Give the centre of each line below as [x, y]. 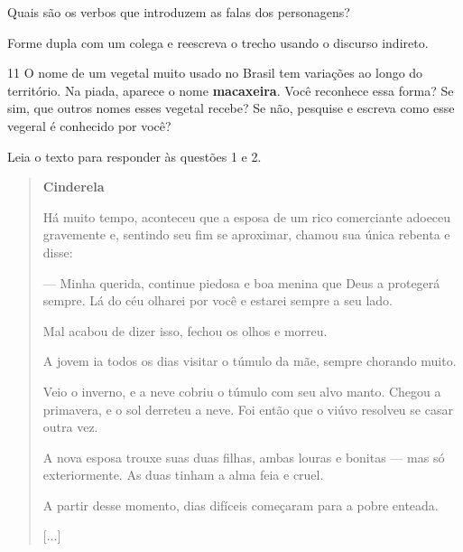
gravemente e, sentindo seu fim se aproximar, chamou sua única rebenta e [246, 234]
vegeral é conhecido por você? [89, 125]
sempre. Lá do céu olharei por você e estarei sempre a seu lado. [218, 300]
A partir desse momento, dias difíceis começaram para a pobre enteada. [241, 505]
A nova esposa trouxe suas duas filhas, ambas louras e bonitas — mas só [244, 457]
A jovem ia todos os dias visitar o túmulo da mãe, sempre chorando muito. [250, 361]
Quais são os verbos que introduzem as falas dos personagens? [179, 12]
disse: [58, 252]
